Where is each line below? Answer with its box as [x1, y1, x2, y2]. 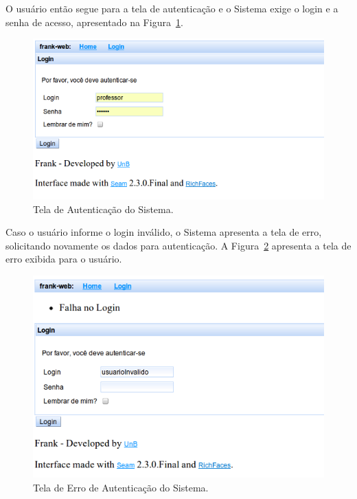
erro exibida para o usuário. [5, 252, 122, 266]
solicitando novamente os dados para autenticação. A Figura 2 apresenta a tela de [5, 238, 352, 252]
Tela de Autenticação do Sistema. [33, 201, 174, 216]
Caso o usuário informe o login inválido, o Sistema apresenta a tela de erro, [5, 225, 322, 239]
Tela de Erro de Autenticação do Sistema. [33, 480, 209, 495]
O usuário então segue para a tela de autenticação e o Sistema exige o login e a [5, 1, 338, 15]
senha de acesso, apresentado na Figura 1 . [5, 14, 183, 29]
